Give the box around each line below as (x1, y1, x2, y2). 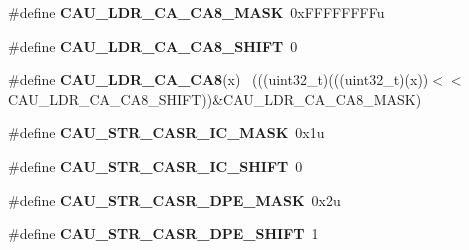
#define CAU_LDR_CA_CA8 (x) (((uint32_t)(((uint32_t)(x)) (8, 69, 429, 90)
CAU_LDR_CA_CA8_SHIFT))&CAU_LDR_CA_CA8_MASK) (8, 88, 422, 109)
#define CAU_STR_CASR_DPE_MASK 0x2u (8, 189, 341, 210)
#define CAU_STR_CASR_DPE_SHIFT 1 (8, 223, 319, 244)
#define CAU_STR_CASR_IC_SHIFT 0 (8, 155, 303, 176)
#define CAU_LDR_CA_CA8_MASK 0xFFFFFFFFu (8, 2, 385, 22)
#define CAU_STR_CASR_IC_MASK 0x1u (8, 122, 325, 143)
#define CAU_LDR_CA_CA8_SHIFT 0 (8, 35, 298, 56)
